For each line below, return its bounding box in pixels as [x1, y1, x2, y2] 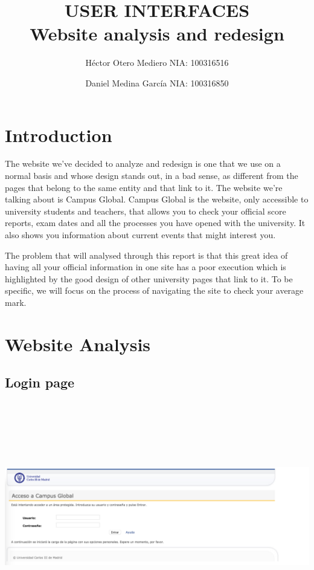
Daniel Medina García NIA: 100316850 [85, 76, 229, 89]
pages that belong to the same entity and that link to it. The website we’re [5, 181, 283, 193]
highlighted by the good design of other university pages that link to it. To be [5, 272, 293, 285]
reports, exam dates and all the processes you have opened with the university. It [5, 216, 306, 229]
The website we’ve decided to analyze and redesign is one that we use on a [5, 157, 281, 170]
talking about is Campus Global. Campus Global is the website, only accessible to [5, 193, 309, 206]
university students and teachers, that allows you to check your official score [5, 204, 286, 217]
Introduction [5, 122, 112, 147]
